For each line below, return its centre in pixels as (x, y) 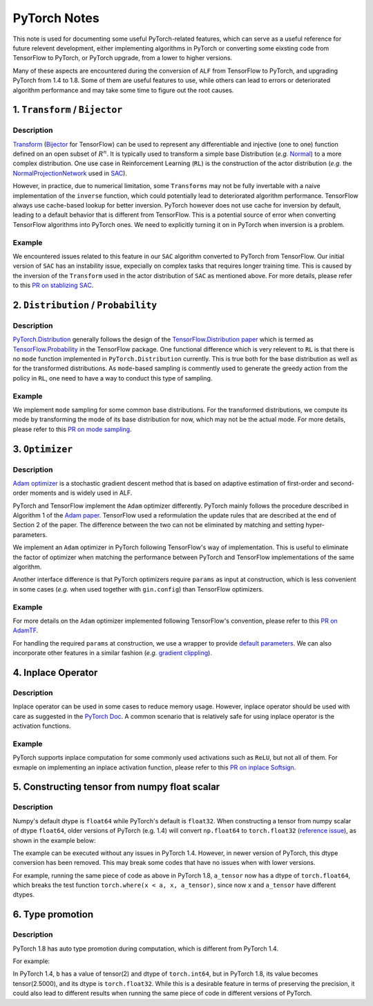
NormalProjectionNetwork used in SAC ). (70, 173)
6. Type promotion (53, 914)
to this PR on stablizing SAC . (53, 285)
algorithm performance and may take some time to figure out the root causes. (123, 90)
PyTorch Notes (56, 18)
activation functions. (42, 726)
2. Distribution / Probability (85, 305)
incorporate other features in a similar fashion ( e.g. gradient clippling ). (112, 653)
